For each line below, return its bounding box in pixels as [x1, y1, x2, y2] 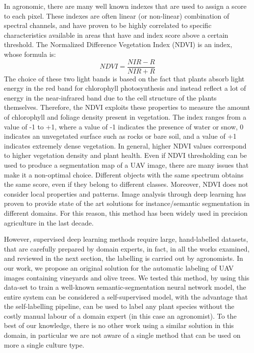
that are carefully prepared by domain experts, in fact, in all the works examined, [4, 243, 250, 253]
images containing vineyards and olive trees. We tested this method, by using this [4, 272, 250, 282]
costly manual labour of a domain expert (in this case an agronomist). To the [4, 310, 237, 321]
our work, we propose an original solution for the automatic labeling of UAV [4, 262, 234, 273]
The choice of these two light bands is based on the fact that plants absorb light [4, 73, 245, 83]
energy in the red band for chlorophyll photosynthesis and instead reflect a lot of [4, 83, 246, 93]
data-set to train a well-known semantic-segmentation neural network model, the [4, 282, 246, 292]
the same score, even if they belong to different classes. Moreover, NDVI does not [4, 179, 249, 189]
